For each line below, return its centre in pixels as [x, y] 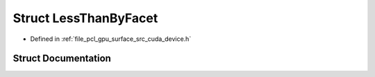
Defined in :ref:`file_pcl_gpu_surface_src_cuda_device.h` [111, 39]
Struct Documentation [62, 59]
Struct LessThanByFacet [85, 18]
